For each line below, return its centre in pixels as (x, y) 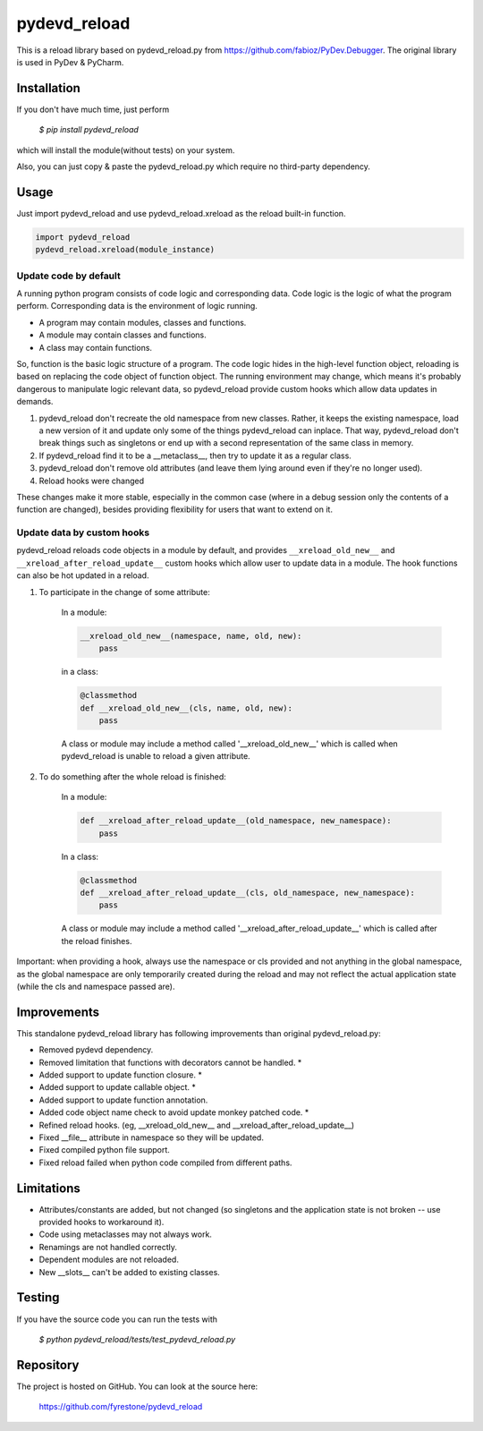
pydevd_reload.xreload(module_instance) (125, 250)
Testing (38, 1298)
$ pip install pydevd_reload (89, 130)
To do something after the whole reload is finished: (133, 776)
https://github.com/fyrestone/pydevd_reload (121, 1407)
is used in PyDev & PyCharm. (70, 62)
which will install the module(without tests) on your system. (126, 150)
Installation (48, 88)
